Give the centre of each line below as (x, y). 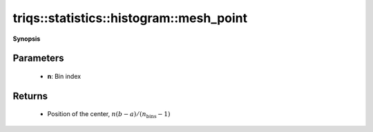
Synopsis (27, 39)
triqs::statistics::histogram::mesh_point (130, 18)
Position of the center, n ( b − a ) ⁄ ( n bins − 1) (109, 115)
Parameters (38, 58)
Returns (30, 96)
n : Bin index (64, 76)
